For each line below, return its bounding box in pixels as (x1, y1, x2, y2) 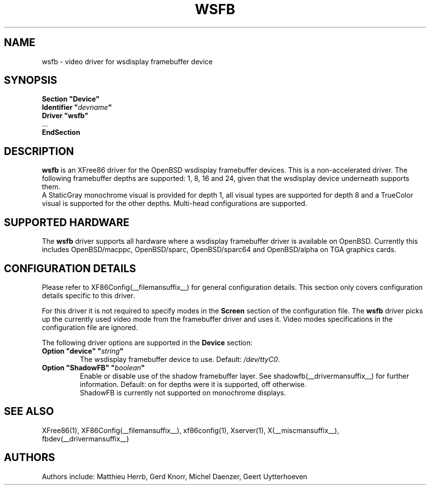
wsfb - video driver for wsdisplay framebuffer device (42, 57, 213, 66)
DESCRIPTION (4, 145, 74, 157)
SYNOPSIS (4, 74, 57, 87)
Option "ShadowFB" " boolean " (42, 363, 145, 372)
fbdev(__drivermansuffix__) (42, 434, 129, 443)
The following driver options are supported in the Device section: (42, 338, 253, 347)
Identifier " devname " (42, 103, 112, 112)
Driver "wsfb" (42, 111, 88, 120)
